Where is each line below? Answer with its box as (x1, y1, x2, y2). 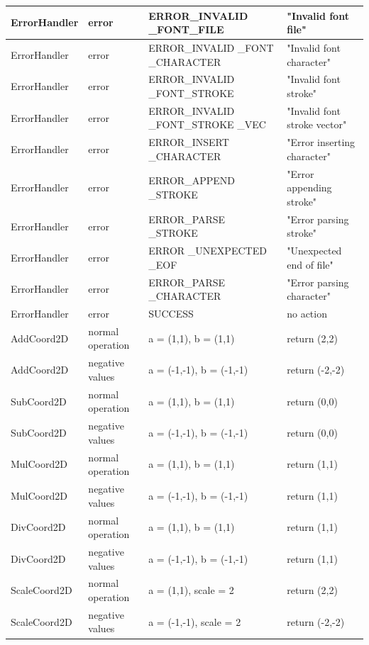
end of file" (287, 257, 334, 271)
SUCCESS (148, 306, 194, 321)
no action (287, 306, 327, 321)
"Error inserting (287, 135, 356, 150)
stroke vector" (287, 117, 347, 132)
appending (287, 180, 332, 195)
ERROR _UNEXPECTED (148, 243, 267, 258)
